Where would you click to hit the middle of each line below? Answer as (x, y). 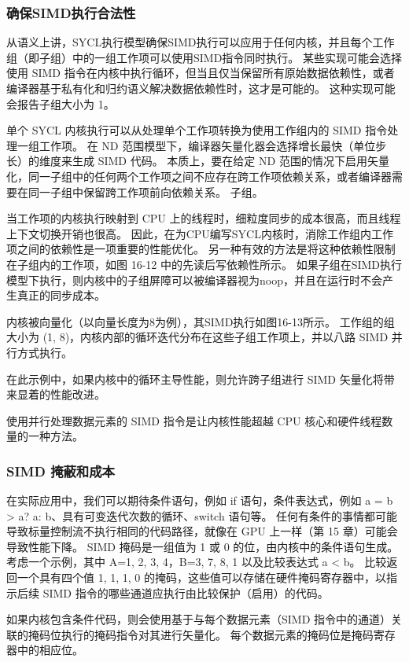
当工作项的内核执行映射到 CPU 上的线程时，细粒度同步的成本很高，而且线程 (204, 218)
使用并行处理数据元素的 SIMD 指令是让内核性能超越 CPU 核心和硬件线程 (194, 420)
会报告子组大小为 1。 (61, 103)
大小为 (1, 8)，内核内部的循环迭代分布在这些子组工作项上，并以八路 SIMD (197, 337)
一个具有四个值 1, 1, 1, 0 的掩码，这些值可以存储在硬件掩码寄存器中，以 (202, 577)
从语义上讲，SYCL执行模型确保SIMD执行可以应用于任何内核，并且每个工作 (201, 42)
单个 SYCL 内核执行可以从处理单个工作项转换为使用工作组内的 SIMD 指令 (197, 130)
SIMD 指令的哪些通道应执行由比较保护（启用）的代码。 (186, 592)
